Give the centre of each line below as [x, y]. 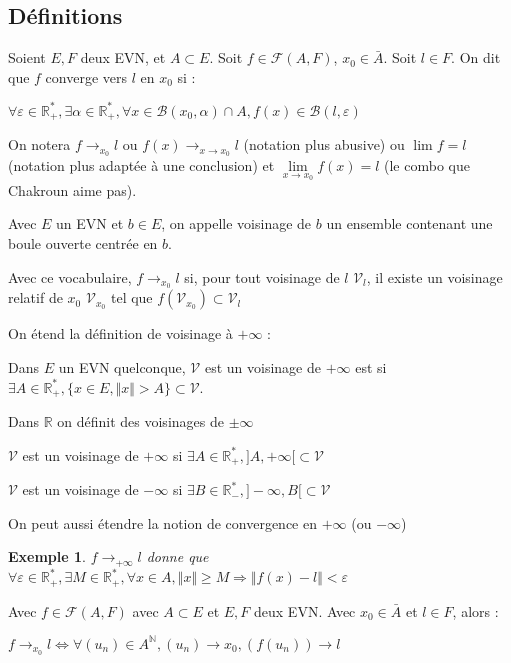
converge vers [86, 76]
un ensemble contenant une [409, 223]
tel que [131, 297]
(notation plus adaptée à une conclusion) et [141, 165]
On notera [39, 144]
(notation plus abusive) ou [324, 144]
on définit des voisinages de [140, 421]
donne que [177, 556]
